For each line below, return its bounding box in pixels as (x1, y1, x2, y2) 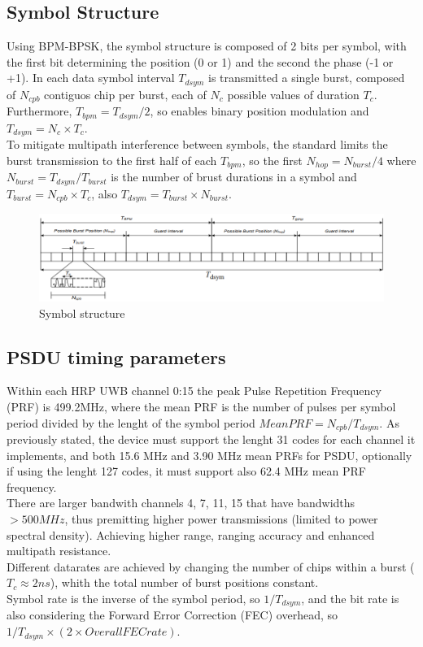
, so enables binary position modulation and (150, 102, 369, 119)
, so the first (242, 151, 303, 168)
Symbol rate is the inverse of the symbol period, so (7, 590, 260, 607)
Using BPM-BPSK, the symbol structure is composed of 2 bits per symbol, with (7, 37, 407, 54)
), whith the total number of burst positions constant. (50, 574, 319, 591)
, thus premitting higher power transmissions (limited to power (64, 510, 378, 528)
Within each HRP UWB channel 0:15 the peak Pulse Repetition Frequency (7, 382, 382, 399)
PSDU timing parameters (7, 344, 226, 369)
